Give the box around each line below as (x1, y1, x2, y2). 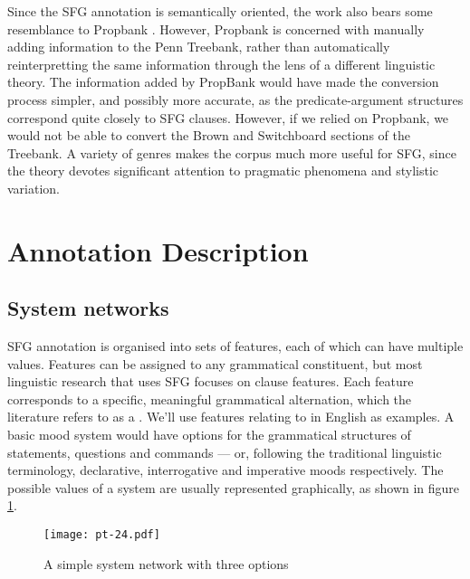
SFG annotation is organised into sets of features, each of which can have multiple (7, 337, 464, 356)
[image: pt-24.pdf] (43, 528, 160, 542)
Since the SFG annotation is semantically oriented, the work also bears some (7, 2, 433, 20)
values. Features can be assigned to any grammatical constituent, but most (7, 354, 423, 373)
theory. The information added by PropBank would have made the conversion (7, 72, 439, 91)
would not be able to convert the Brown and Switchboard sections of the (7, 126, 410, 145)
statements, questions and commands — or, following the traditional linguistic (7, 442, 442, 461)
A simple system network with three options (43, 554, 289, 573)
